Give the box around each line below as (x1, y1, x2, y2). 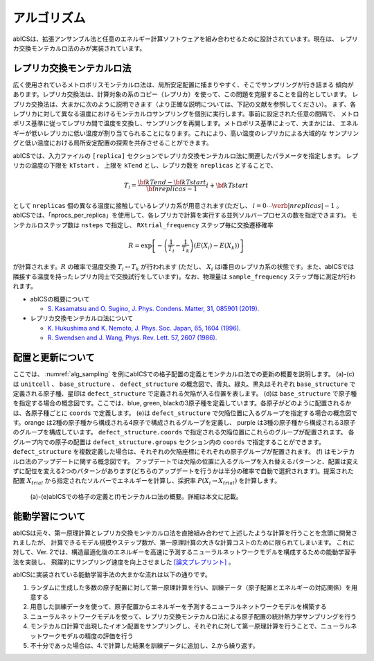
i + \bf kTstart (206, 181, 249, 189)
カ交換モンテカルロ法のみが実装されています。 (12, 44, 146, 52)
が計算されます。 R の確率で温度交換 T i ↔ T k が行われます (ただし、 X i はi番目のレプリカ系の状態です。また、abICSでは (12, 263, 355, 273)
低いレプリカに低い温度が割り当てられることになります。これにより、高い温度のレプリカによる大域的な (30, 129, 328, 137)
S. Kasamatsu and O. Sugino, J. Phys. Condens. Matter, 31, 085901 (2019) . (47, 305, 260, 313)
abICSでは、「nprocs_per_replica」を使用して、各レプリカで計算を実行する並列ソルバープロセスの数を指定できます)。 (12, 211, 350, 220)
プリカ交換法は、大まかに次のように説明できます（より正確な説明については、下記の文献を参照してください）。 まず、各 (12, 100, 357, 108)
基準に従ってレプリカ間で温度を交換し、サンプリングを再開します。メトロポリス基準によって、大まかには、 (30, 119, 339, 127)
